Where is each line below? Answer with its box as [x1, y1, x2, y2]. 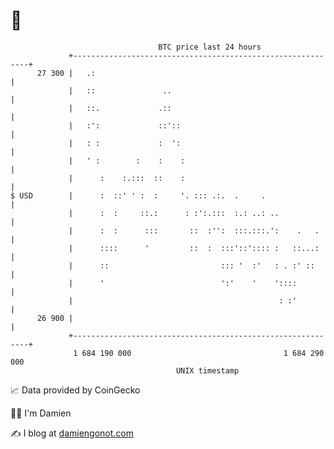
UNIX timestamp [175, 365, 240, 376]
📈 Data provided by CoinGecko [10, 384, 141, 396]
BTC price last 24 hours [158, 42, 262, 52]
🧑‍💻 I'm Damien [10, 407, 72, 419]
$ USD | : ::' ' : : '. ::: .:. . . [10, 190, 267, 201]
